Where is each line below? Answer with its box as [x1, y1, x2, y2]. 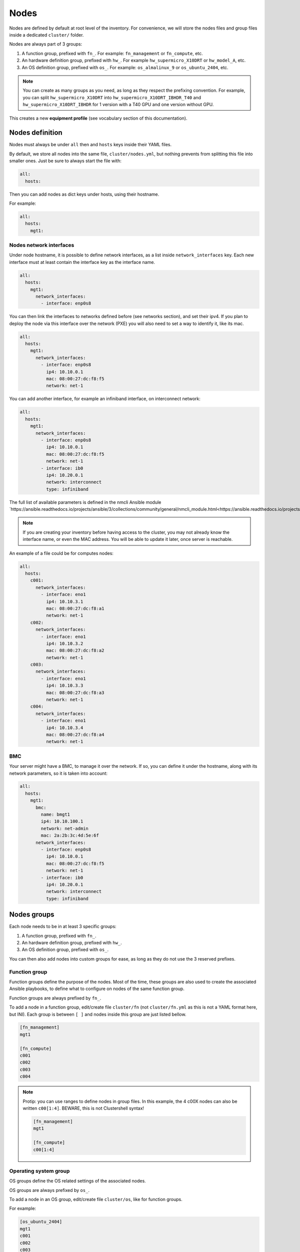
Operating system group [9, 1167, 70, 1174]
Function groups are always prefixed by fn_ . [9, 995, 101, 1001]
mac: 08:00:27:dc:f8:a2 [45, 648, 104, 654]
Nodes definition [9, 128, 62, 137]
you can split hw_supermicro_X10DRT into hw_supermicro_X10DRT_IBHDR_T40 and [22, 94, 201, 100]
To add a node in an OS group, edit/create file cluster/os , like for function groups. [9, 1196, 182, 1202]
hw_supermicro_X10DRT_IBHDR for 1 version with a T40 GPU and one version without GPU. [22, 102, 214, 108]
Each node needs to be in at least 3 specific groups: [9, 923, 117, 929]
